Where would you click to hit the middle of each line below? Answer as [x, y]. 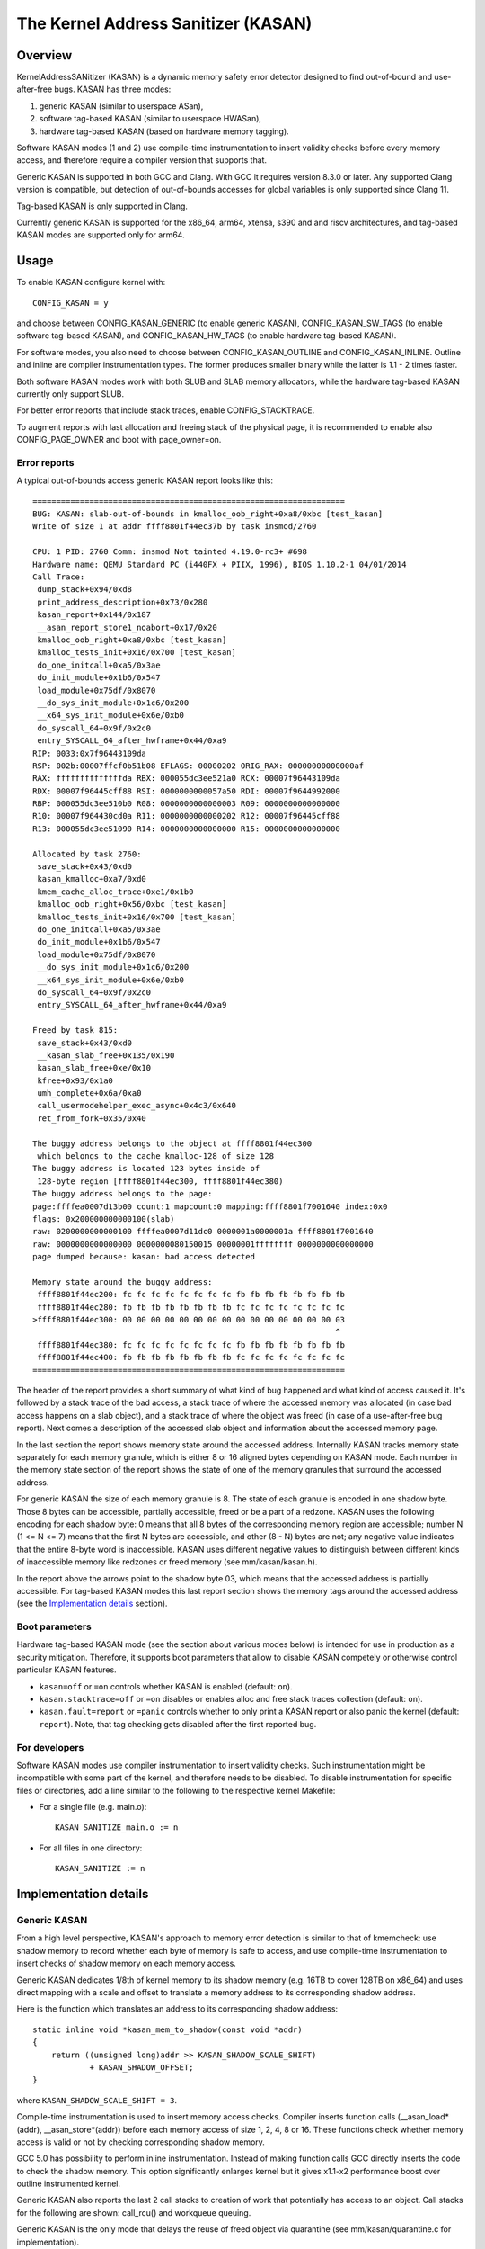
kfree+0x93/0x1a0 [75, 1080]
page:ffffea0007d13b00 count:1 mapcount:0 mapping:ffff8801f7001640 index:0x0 [210, 1206]
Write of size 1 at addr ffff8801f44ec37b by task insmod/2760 [175, 527]
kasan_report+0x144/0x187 [94, 615]
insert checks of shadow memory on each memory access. [127, 1963]
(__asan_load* [423, 2117]
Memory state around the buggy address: [123, 1281]
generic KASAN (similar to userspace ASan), [121, 106]
